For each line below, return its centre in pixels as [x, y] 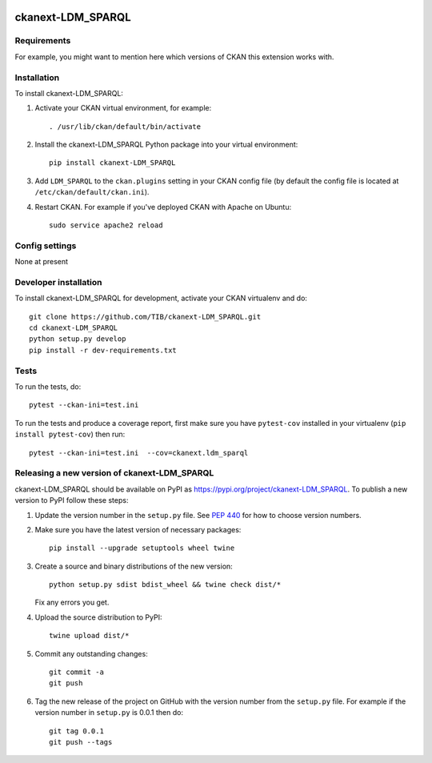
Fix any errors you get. [72, 602]
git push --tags [81, 742]
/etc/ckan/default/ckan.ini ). [92, 192]
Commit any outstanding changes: [91, 653]
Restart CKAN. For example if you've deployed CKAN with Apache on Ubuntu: [163, 207]
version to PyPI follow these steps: [72, 500]
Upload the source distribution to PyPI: [98, 617]
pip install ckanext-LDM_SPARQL [112, 163]
